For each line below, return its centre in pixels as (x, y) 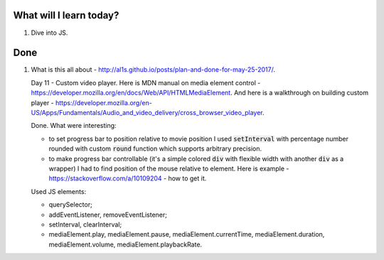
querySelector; (70, 205)
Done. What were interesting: (74, 126)
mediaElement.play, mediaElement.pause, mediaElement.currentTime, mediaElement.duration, (187, 234)
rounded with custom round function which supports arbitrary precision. (155, 148)
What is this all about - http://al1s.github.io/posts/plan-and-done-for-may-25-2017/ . (153, 70)
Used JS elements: (59, 191)
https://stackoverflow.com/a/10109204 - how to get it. (128, 178)
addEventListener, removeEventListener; (108, 215)
